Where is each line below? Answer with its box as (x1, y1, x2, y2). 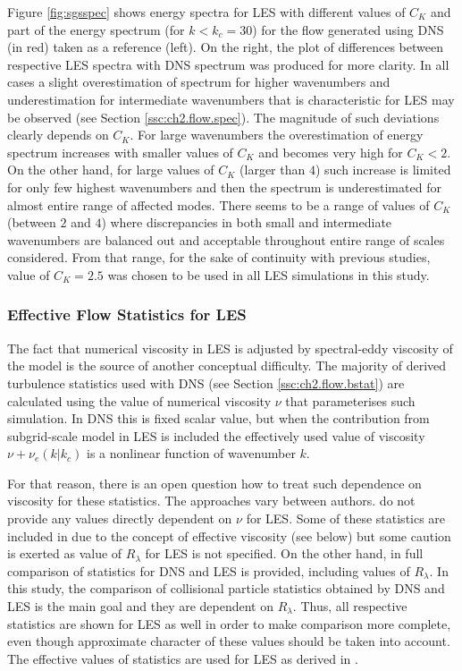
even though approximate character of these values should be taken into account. (7, 632, 450, 650)
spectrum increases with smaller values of (7, 142, 233, 161)
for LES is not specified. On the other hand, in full (145, 544, 424, 563)
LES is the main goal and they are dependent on (7, 597, 274, 616)
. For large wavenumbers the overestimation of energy (130, 125, 424, 144)
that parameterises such (285, 391, 416, 410)
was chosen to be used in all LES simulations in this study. (107, 265, 430, 284)
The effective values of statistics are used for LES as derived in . (7, 649, 358, 667)
